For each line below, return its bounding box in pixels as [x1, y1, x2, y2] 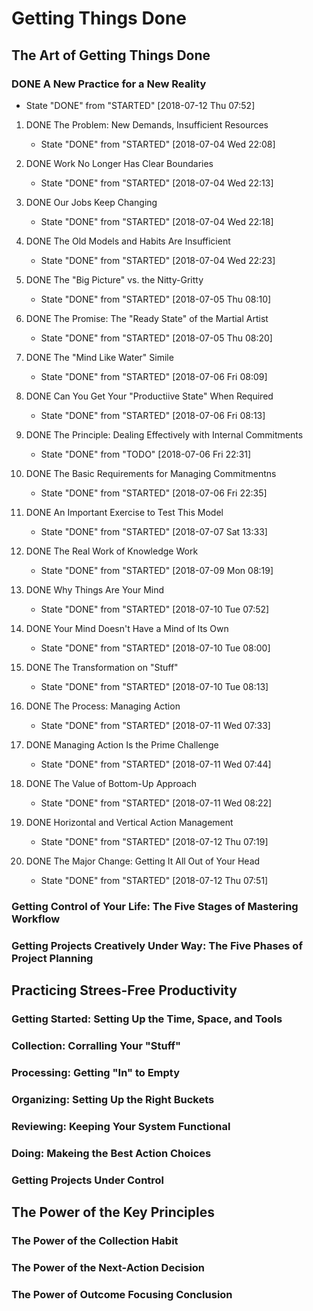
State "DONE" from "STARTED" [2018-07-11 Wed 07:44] [40, 758, 272, 770]
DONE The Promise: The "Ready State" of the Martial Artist [25, 312, 269, 324]
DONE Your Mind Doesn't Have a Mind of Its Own [25, 622, 229, 634]
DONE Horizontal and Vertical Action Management [25, 816, 234, 828]
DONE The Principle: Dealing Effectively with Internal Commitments [25, 428, 304, 441]
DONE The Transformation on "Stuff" [25, 661, 179, 673]
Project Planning [11, 951, 94, 965]
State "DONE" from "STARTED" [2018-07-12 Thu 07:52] [25, 99, 256, 111]
